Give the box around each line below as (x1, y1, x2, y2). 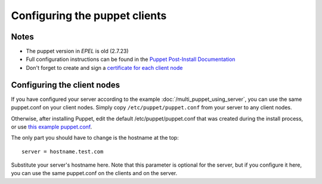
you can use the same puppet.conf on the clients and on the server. (11, 170, 178, 177)
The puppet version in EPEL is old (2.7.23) (26, 48, 129, 55)
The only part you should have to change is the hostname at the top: (11, 134, 179, 142)
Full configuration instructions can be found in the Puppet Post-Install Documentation (26, 56, 236, 63)
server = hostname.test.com (21, 148, 104, 155)
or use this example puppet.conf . (11, 123, 92, 130)
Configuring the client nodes (11, 79, 120, 90)
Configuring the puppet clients (11, 9, 167, 22)
